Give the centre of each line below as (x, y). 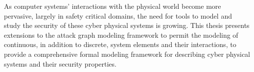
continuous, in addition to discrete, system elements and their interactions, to (120, 44)
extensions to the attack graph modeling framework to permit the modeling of (121, 35)
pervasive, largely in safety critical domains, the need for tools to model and (118, 15)
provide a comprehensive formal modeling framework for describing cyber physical (127, 54)
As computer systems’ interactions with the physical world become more (113, 6)
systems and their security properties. (60, 63)
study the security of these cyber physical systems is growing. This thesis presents (127, 25)
